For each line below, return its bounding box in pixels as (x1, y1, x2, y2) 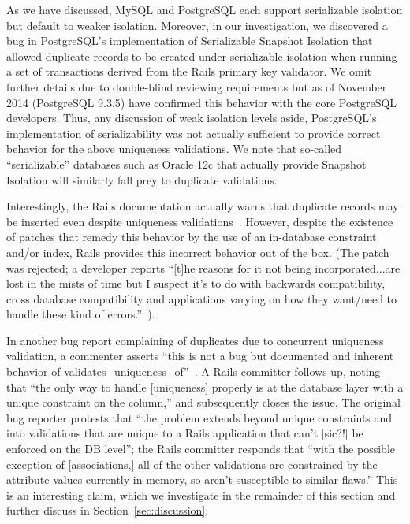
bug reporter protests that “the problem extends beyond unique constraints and (6, 409, 393, 426)
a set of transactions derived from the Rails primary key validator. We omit (6, 63, 372, 80)
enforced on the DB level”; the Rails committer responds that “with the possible (6, 440, 395, 457)
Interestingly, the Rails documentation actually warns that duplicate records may (6, 198, 399, 214)
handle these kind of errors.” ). (6, 306, 155, 322)
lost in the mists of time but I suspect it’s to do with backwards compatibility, (6, 275, 386, 292)
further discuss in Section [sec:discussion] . (6, 502, 209, 518)
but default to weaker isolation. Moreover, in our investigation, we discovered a (6, 17, 388, 33)
